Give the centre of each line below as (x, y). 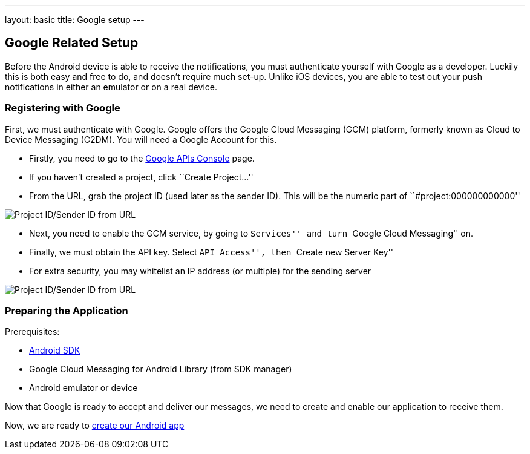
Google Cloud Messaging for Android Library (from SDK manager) (161, 369)
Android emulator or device (83, 388)
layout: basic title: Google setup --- (75, 20)
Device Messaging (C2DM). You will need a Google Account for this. (141, 139)
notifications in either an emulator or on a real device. (111, 87)
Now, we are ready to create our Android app (95, 426)
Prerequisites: (32, 332)
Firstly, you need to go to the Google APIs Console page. (142, 158)
